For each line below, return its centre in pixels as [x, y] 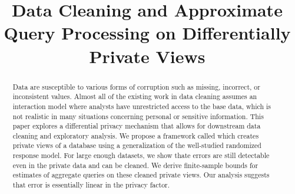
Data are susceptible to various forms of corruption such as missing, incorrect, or [136, 86]
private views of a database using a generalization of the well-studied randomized [137, 145]
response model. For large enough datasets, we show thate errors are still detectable [141, 155]
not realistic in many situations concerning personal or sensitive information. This [138, 116]
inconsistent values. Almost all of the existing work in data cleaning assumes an [135, 96]
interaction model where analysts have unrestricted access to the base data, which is [142, 106]
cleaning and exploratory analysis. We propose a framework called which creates [136, 135]
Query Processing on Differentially [147, 33]
